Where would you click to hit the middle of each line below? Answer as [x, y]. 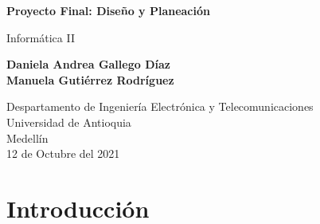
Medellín [27, 138]
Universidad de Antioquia [69, 122]
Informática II [41, 37]
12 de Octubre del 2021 [63, 153]
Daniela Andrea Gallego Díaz [88, 64]
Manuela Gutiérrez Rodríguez [90, 79]
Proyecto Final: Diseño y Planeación [108, 10]
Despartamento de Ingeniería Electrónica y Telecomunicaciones [160, 106]
